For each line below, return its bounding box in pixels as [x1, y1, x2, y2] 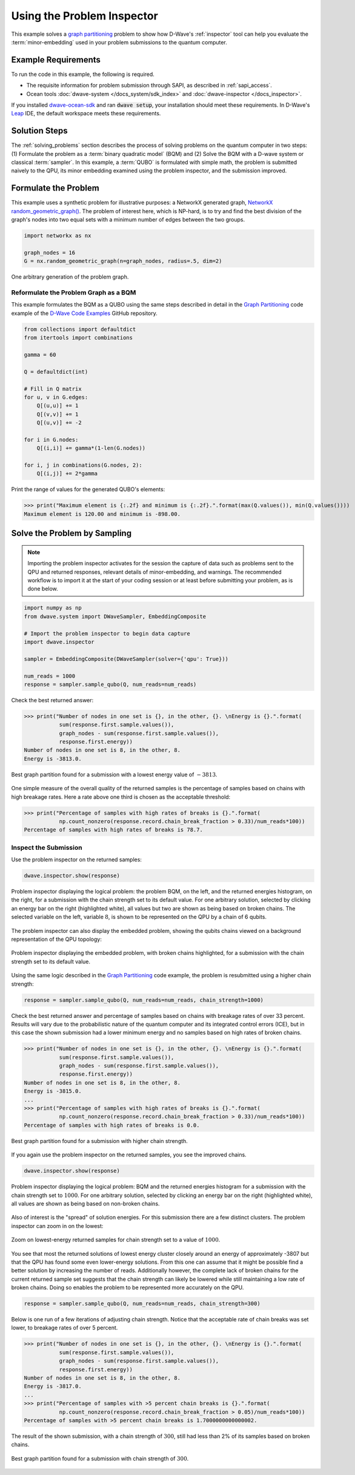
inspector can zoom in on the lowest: [11, 1222, 104, 1229]
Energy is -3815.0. [24, 1088, 82, 1095]
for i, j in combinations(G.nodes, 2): [24, 462, 142, 469]
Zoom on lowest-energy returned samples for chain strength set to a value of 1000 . [11, 1236, 221, 1244]
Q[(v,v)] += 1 [36, 410, 79, 418]
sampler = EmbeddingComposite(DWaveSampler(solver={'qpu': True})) [24, 656, 229, 662]
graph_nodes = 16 [24, 249, 76, 256]
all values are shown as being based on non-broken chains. [11, 1199, 160, 1207]
